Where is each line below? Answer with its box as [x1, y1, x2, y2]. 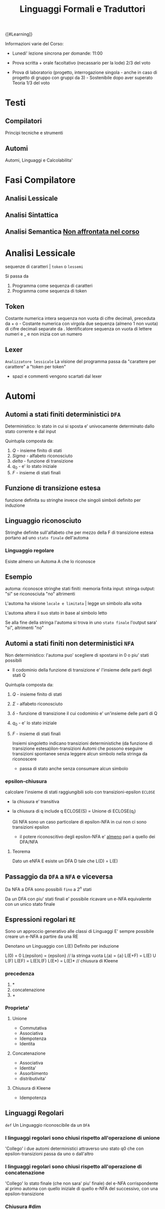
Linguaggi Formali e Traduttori [19, 3, 146, 15]
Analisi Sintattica [5, 211, 58, 219]
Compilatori [5, 117, 42, 125]
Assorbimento [19, 1070, 48, 1076]
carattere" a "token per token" [5, 363, 66, 369]
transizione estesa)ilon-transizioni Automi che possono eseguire [12, 746, 143, 751]
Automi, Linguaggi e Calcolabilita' [5, 157, 73, 163]
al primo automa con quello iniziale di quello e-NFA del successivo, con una [5, 1186, 158, 1192]
